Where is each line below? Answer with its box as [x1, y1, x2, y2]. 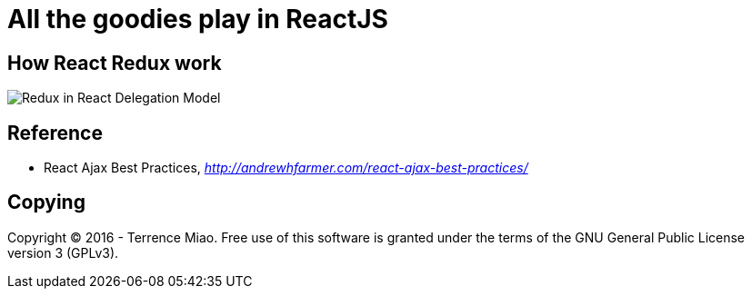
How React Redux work [7, 51, 222, 74]
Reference [7, 121, 103, 144]
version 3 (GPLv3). [7, 244, 119, 261]
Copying [7, 191, 85, 214]
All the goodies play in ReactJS [7, 4, 388, 35]
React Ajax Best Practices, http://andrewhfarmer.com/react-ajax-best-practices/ [44, 160, 528, 176]
